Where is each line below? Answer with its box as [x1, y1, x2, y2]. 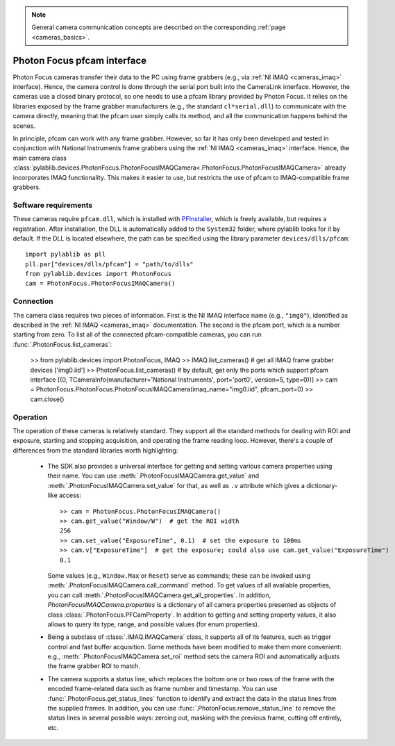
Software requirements [12, 200, 93, 210]
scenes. [12, 122, 36, 130]
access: [59, 491, 82, 500]
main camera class [12, 154, 67, 162]
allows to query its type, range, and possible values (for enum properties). [47, 619, 260, 629]
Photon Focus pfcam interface [12, 54, 147, 66]
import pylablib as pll [25, 250, 106, 259]
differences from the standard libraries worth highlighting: [12, 446, 178, 455]
